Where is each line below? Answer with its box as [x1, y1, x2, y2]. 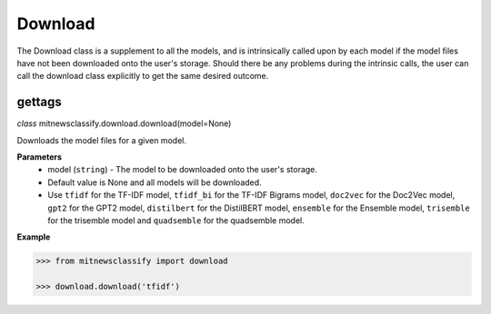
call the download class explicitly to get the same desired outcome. [16, 71, 269, 82]
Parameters [16, 152, 63, 162]
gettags [16, 94, 63, 110]
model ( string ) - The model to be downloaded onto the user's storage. [47, 164, 318, 175]
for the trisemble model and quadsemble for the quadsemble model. [47, 214, 305, 226]
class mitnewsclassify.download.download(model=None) [16, 118, 232, 129]
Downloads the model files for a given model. [16, 134, 186, 145]
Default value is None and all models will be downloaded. [47, 177, 263, 188]
